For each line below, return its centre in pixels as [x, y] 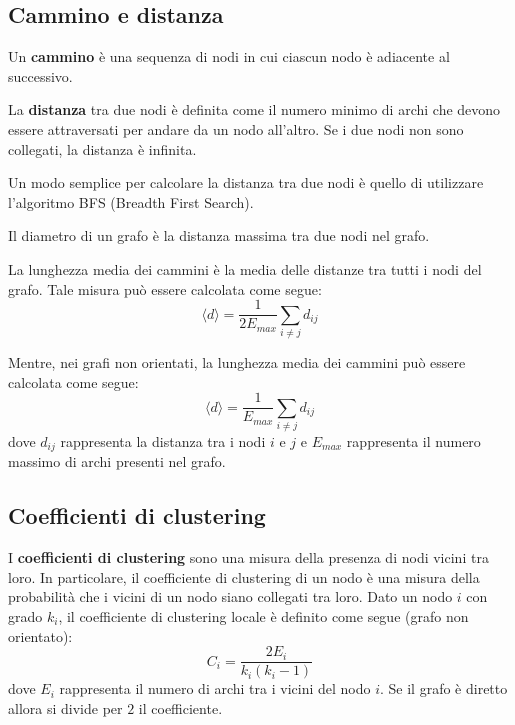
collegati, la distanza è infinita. [102, 148]
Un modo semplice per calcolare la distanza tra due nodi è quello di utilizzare [246, 182]
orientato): [40, 635]
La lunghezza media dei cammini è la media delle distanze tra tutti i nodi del [245, 268]
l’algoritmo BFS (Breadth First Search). [131, 201]
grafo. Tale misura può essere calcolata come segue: [165, 288]
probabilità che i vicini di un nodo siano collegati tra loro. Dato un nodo [230, 596]
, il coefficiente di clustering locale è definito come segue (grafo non [263, 615]
